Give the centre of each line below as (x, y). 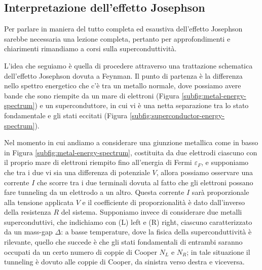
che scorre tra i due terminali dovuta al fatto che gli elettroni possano (145, 182)
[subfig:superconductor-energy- (177, 115)
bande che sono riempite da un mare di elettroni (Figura (92, 95)
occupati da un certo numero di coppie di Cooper (81, 251)
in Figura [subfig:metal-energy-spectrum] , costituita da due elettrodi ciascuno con (131, 152)
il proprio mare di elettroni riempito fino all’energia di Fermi (98, 162)
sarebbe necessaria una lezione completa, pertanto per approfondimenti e (117, 38)
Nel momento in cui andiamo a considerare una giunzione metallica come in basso (131, 142)
